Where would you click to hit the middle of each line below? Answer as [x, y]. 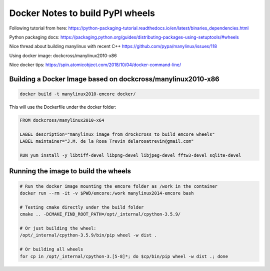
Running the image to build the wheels [70, 171]
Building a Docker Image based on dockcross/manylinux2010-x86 [114, 79]
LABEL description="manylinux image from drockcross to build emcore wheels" [117, 134]
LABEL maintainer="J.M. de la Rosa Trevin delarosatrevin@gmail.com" [107, 141]
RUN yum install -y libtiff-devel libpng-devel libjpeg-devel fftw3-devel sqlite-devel [130, 156]
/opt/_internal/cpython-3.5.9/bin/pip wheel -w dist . [88, 235]
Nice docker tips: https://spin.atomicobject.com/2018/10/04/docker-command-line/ [95, 65]
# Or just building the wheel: [58, 228]
